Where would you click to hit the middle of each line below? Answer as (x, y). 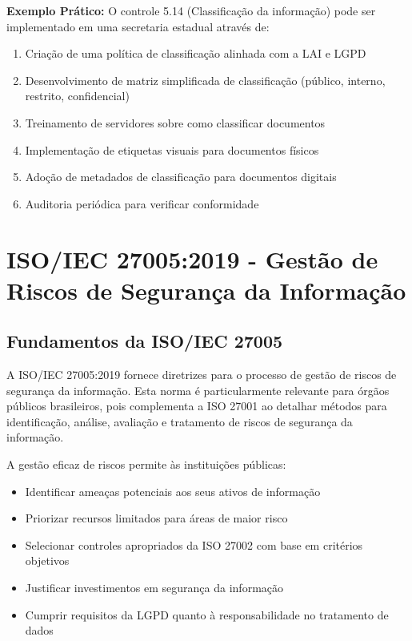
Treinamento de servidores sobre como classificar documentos (175, 122)
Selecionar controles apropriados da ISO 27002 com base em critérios (194, 544)
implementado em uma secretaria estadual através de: (138, 26)
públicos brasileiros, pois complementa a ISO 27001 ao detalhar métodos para (197, 406)
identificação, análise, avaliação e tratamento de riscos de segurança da (180, 421)
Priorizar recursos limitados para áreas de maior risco (156, 518)
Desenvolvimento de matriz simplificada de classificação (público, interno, (205, 80)
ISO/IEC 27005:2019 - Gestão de (192, 258)
